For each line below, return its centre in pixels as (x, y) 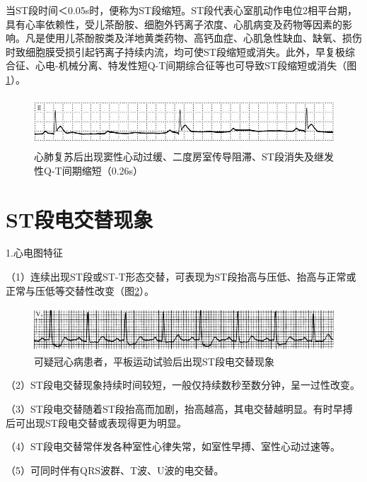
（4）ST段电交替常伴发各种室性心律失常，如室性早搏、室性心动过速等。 (173, 446)
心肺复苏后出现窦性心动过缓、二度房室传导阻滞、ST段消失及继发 (184, 157)
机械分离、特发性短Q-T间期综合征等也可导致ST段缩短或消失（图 (208, 65)
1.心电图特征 (34, 253)
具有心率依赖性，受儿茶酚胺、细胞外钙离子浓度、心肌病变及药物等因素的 (174, 24)
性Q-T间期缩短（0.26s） (89, 170)
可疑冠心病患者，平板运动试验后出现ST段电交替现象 (154, 361)
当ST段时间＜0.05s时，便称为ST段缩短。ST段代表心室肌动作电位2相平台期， (182, 10)
